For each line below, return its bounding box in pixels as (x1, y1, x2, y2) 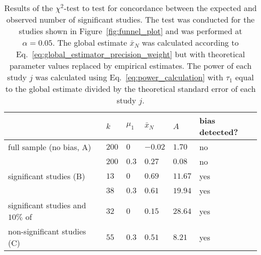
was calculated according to (142, 37, 239, 48)
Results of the (4, 2, 53, 14)
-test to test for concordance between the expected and (64, 2, 257, 14)
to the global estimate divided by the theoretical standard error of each (5, 83, 256, 94)
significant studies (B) (8, 170, 85, 182)
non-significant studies (8, 225, 86, 237)
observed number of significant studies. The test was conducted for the (6, 14, 255, 25)
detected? (199, 126, 238, 138)
